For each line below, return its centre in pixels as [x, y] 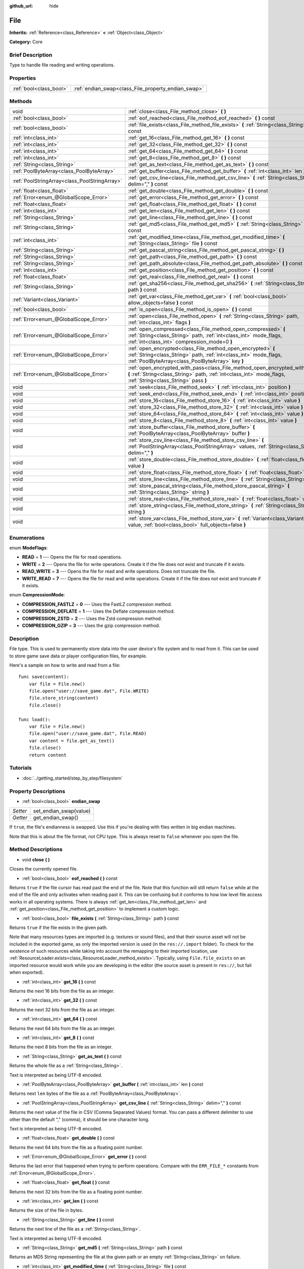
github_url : [21, 6]
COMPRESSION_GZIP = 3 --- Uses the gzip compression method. [91, 625]
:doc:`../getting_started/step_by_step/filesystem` [72, 778]
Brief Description [31, 55]
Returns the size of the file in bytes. [46, 1210]
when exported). [27, 973]
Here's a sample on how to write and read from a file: [65, 665]
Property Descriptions [37, 791]
